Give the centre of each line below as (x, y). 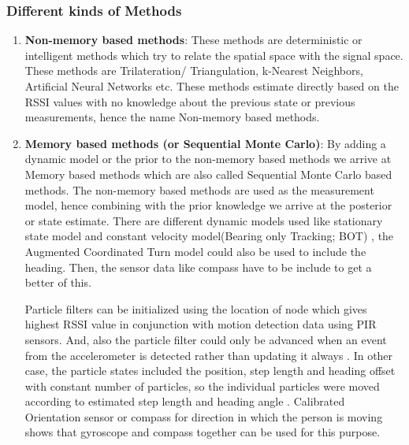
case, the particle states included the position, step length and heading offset (210, 371)
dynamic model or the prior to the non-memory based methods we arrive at (208, 159)
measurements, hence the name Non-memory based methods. (172, 117)
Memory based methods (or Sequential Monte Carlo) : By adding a (205, 143)
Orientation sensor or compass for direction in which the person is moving (204, 416)
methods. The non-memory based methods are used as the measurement (199, 189)
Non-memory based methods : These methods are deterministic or (193, 40)
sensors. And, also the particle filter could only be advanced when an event (206, 339)
